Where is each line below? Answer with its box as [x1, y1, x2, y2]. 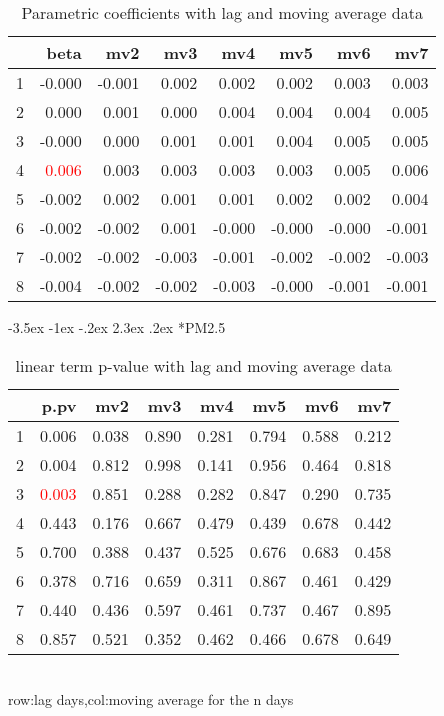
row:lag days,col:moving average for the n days [8, 689, 294, 710]
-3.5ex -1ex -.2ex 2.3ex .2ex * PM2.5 [8, 317, 226, 337]
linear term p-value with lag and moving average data [15, 353, 392, 377]
